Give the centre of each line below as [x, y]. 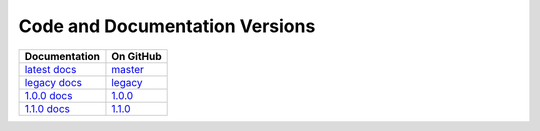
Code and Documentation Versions [167, 26]
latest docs [50, 69]
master [128, 69]
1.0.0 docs [48, 95]
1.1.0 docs [47, 108]
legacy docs [53, 82]
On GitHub [136, 56]
